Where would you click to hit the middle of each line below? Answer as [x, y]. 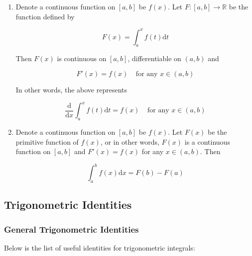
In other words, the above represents [71, 90]
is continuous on [82, 58]
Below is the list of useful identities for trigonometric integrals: [100, 248]
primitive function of [47, 141]
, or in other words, [130, 141]
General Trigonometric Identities [71, 229]
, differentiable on [154, 58]
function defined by [45, 16]
